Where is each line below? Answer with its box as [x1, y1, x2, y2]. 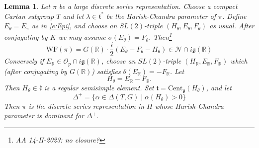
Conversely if [4, 56, 44, 66]
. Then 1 [149, 30, 172, 42]
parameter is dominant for [4, 110, 84, 121]
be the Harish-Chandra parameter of [106, 10, 216, 21]
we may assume [58, 32, 106, 42]
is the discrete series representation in [28, 100, 145, 111]
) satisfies [91, 66, 121, 76]
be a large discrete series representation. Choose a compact [59, 1, 238, 11]
